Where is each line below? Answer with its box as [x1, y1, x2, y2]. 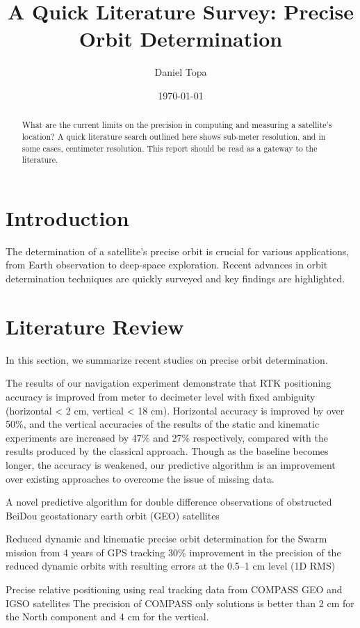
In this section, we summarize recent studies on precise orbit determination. [6, 352, 328, 367]
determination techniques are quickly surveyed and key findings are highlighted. [6, 271, 345, 286]
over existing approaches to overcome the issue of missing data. [6, 471, 275, 485]
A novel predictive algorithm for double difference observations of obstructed [6, 494, 332, 509]
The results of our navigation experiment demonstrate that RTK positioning [6, 376, 332, 390]
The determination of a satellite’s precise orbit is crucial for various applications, [6, 243, 350, 258]
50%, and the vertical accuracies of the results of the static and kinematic [6, 417, 320, 431]
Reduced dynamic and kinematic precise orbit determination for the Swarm [6, 531, 327, 546]
